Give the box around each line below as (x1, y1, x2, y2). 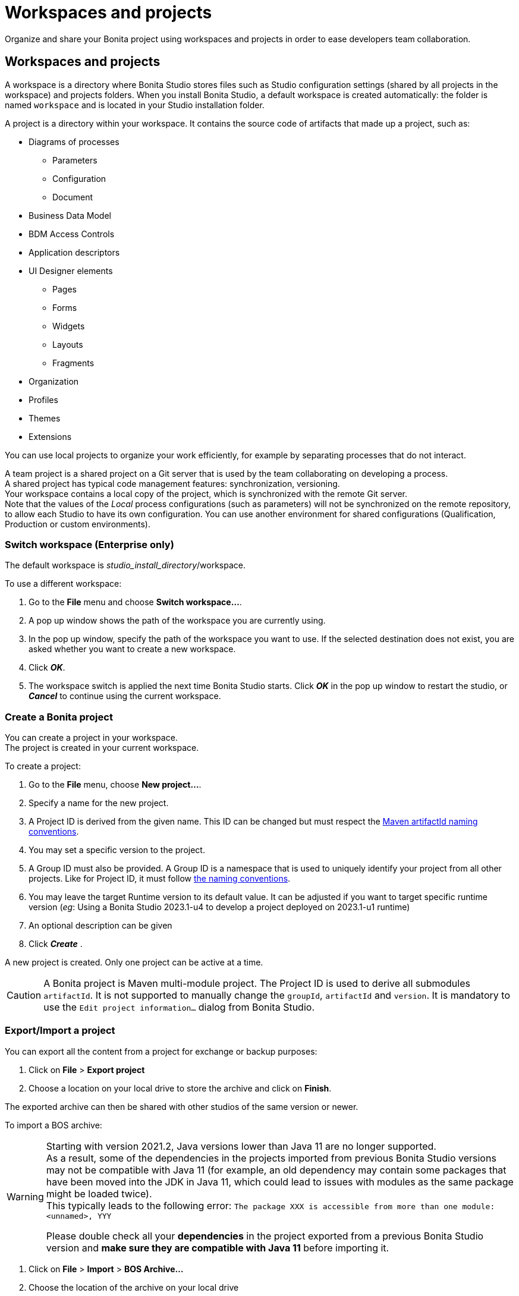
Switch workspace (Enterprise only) (5, 538, 174, 551)
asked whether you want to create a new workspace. (29, 644, 236, 655)
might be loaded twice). (46, 1187, 152, 1200)
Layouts (52, 339, 83, 350)
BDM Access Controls (29, 228, 115, 239)
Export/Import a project (5, 1024, 115, 1037)
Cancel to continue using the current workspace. (29, 691, 221, 702)
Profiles (29, 394, 58, 405)
